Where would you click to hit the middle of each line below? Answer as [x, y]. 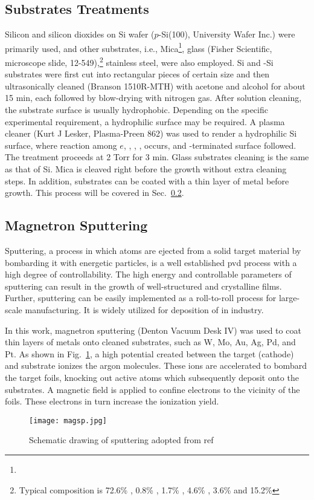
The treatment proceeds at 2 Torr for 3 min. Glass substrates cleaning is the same [157, 157]
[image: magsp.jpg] [68, 420]
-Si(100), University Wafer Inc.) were [227, 34]
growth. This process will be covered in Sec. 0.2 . [95, 193]
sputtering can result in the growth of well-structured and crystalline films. [143, 286]
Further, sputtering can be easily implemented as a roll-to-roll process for [141, 298]
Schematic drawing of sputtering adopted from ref [121, 440]
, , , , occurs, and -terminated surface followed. [210, 145]
